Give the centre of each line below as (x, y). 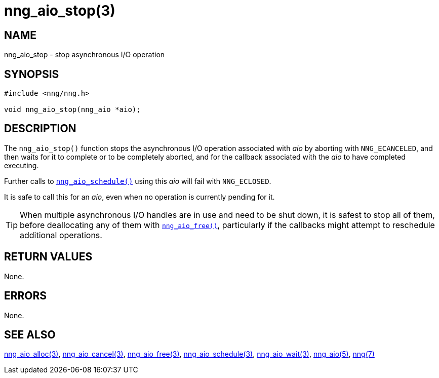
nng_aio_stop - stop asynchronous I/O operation (85, 55)
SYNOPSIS (32, 74)
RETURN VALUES (48, 257)
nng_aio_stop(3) (60, 11)
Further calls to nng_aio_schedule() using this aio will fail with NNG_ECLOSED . (138, 181)
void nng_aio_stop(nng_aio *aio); (72, 110)
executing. (22, 165)
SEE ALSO (30, 334)
